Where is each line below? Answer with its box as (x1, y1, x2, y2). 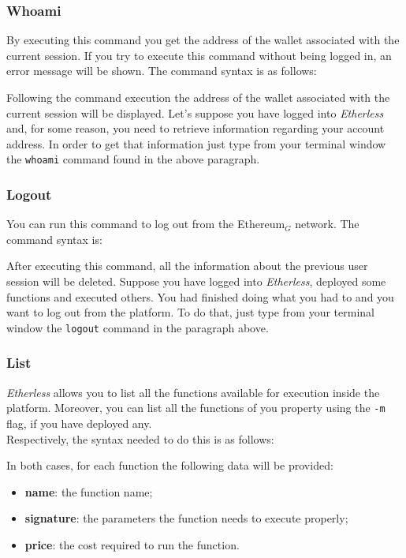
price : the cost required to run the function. (24, 536, 240, 552)
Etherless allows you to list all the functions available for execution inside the (6, 384, 380, 400)
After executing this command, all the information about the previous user (6, 257, 368, 274)
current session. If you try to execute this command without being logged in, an (6, 47, 392, 63)
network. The (295, 215, 359, 232)
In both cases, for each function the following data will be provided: (6, 457, 333, 474)
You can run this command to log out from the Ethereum (6, 215, 285, 232)
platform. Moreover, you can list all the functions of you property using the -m (6, 399, 386, 416)
